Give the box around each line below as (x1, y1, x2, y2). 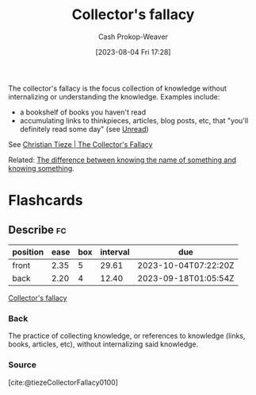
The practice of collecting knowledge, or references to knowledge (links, (8, 331, 246, 341)
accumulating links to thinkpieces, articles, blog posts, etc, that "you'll (19, 115, 249, 125)
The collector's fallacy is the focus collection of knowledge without (8, 83, 227, 93)
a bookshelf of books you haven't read (19, 107, 147, 117)
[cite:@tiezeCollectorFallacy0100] (8, 378, 119, 387)
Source (8, 359, 37, 370)
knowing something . (8, 163, 75, 172)
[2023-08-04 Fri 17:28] (95, 47, 171, 56)
